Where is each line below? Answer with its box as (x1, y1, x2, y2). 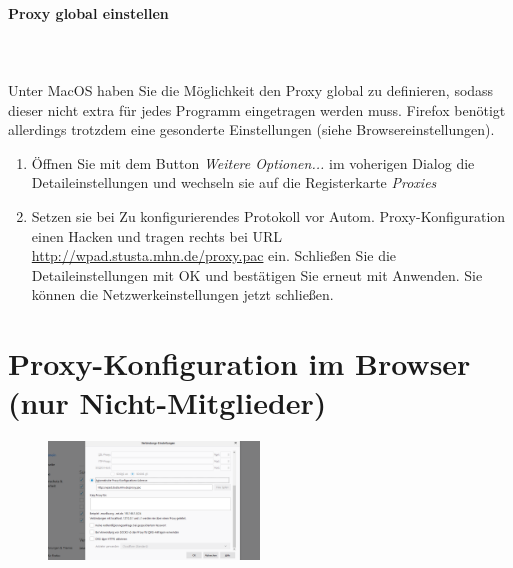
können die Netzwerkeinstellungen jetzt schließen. (31, 284, 334, 305)
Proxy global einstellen (8, 2, 169, 23)
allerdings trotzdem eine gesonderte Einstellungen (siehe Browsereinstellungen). (8, 119, 495, 140)
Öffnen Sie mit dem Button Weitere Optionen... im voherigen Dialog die (31, 152, 475, 173)
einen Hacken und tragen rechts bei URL (31, 225, 282, 246)
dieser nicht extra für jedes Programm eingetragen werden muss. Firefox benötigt (8, 99, 506, 120)
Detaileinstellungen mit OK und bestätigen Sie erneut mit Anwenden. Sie (31, 264, 483, 285)
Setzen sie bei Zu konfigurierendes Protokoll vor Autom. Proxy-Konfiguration (31, 205, 506, 226)
